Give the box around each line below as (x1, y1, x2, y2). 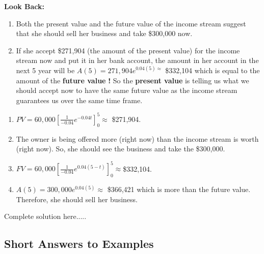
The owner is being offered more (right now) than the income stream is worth (16, 133, 259, 144)
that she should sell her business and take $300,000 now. (16, 28, 193, 39)
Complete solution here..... (4, 211, 87, 221)
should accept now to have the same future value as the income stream (16, 85, 237, 96)
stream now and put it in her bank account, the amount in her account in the (16, 55, 259, 66)
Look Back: (4, 1, 45, 11)
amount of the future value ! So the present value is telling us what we (16, 75, 249, 85)
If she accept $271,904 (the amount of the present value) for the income (16, 45, 240, 55)
